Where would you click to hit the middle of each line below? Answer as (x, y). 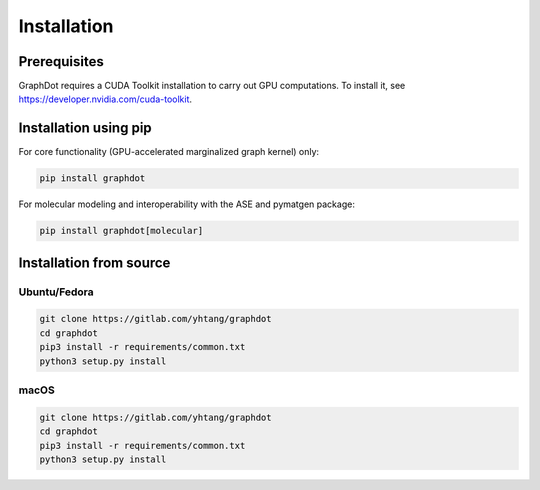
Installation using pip (85, 128)
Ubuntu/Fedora (56, 292)
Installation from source (94, 262)
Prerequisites (61, 61)
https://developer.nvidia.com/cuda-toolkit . (105, 99)
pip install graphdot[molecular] (121, 231)
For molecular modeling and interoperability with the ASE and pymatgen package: (186, 204)
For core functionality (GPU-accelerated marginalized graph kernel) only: (169, 152)
